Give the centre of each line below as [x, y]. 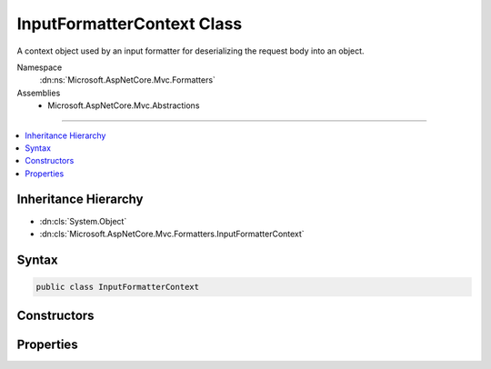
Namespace [40, 67]
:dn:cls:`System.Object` [83, 221]
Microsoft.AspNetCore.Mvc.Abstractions [124, 105]
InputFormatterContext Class [130, 24]
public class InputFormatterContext [118, 287]
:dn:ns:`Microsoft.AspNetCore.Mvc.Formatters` [127, 80]
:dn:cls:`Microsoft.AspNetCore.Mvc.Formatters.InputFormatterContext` [172, 234]
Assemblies [39, 93]
